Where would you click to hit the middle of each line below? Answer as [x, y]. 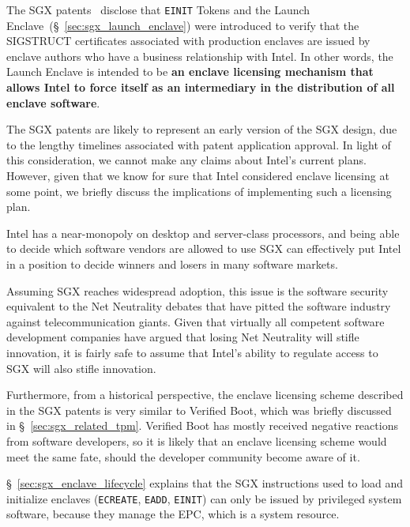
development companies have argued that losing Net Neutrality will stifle [183, 337]
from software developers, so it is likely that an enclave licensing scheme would [197, 440]
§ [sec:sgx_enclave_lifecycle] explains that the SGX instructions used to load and [205, 483]
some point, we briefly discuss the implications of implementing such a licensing [199, 191]
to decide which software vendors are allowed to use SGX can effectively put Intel [204, 248]
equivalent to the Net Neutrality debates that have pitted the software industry [199, 306]
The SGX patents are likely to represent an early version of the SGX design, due [202, 129]
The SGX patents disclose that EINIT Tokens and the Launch [158, 9]
